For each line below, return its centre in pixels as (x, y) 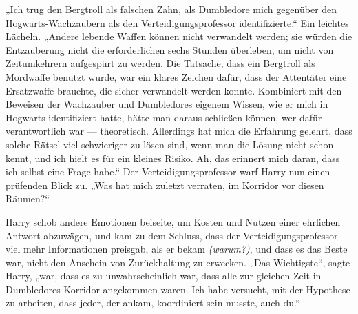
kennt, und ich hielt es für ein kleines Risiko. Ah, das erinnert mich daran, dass (173, 158)
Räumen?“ (28, 198)
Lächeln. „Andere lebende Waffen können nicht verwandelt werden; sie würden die (179, 36)
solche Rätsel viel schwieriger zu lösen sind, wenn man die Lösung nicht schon (170, 144)
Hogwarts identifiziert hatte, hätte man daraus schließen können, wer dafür (164, 117)
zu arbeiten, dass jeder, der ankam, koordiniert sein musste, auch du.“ (153, 303)
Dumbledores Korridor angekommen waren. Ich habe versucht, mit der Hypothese (178, 289)
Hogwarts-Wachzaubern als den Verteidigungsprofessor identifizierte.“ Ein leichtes (177, 22)
